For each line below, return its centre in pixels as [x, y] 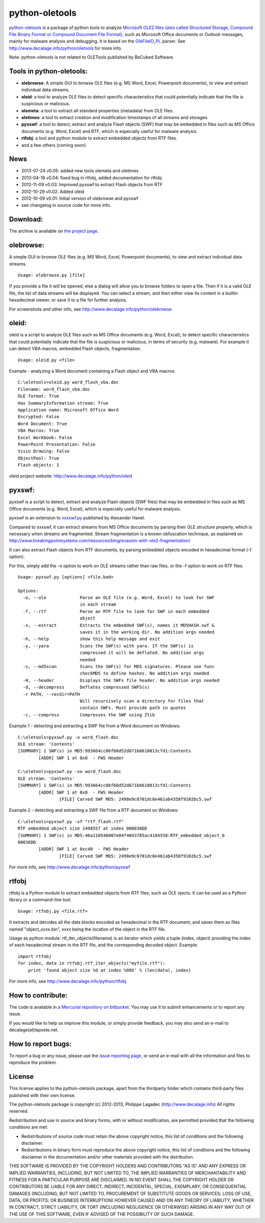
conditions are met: [29, 1127]
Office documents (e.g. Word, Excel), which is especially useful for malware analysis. [95, 509]
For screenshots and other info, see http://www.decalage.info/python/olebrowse [90, 309]
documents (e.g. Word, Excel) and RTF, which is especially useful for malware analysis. [109, 131]
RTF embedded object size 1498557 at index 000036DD [82, 829]
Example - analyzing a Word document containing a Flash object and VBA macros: [93, 371]
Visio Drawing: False [44, 451]
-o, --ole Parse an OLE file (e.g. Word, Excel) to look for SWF [119, 598]
